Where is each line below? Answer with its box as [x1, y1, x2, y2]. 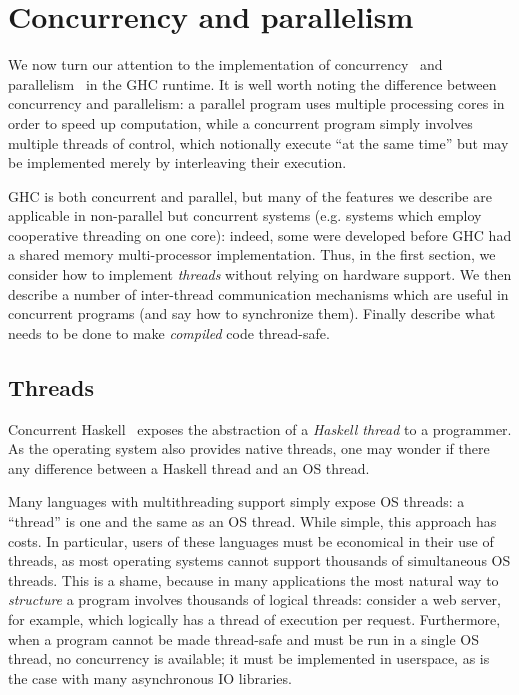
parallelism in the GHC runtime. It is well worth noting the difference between [8, 73, 497, 94]
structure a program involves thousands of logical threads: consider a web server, [8, 589, 502, 610]
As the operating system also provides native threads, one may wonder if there [8, 438, 490, 459]
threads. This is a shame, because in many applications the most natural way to [8, 569, 499, 590]
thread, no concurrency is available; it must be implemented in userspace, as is [8, 648, 490, 669]
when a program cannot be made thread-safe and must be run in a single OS [8, 628, 479, 649]
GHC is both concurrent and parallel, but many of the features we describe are [8, 185, 492, 206]
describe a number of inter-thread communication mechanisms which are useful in [8, 283, 509, 304]
